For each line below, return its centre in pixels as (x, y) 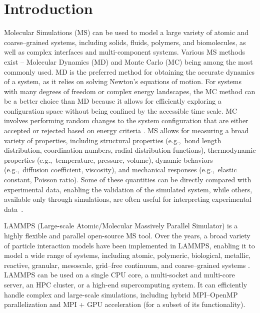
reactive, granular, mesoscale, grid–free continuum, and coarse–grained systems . (127, 265)
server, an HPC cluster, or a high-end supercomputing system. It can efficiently (126, 284)
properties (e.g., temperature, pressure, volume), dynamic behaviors (108, 160)
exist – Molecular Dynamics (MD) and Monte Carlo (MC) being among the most (128, 61)
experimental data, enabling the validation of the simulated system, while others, (128, 189)
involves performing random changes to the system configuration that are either (126, 120)
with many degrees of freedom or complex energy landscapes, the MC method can (130, 91)
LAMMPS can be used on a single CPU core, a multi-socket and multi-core (119, 275)
